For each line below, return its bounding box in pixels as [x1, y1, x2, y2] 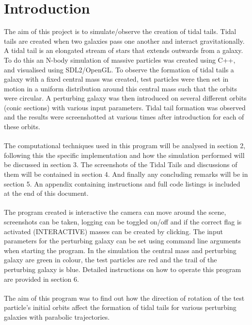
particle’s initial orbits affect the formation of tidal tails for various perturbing [4, 302, 236, 312]
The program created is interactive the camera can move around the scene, [4, 207, 226, 217]
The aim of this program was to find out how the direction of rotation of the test [4, 292, 245, 303]
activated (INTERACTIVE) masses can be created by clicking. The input [4, 226, 223, 236]
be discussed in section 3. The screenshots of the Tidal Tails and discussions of [4, 159, 237, 170]
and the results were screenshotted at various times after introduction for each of [4, 112, 244, 122]
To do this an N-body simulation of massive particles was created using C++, [4, 54, 236, 65]
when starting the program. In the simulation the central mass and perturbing [4, 245, 236, 255]
